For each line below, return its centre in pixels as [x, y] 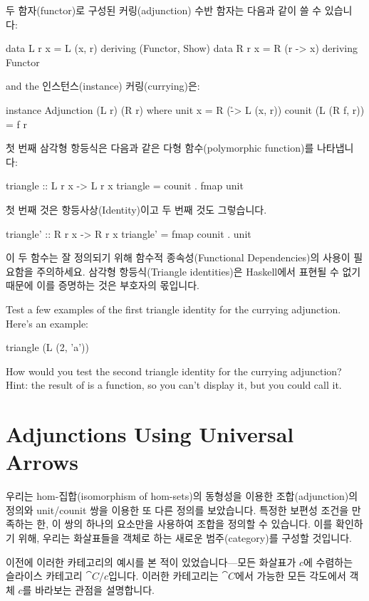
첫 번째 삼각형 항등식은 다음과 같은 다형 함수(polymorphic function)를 [160, 148]
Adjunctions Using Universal [150, 434]
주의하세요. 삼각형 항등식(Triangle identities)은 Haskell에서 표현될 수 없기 [199, 271]
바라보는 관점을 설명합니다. [95, 589]
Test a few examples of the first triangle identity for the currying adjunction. [173, 309]
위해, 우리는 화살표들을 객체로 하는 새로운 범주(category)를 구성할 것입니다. [185, 537]
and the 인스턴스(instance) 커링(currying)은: [103, 86]
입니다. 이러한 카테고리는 [163, 576]
